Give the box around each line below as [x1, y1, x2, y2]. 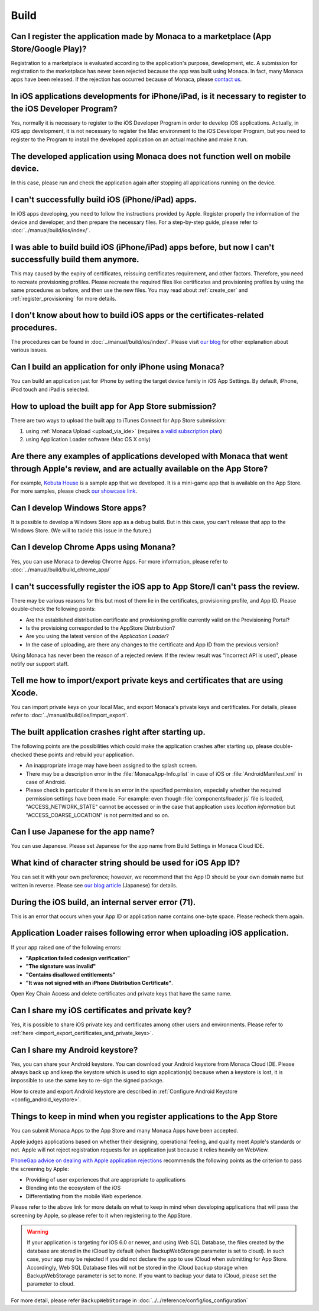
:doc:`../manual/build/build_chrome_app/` [11, 566, 112, 573]
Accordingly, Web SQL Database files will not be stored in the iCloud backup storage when [27, 1264, 248, 1271]
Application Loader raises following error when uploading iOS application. [11, 928, 289, 938]
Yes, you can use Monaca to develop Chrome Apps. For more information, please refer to [11, 558, 228, 565]
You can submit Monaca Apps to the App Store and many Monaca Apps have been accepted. [11, 1127, 239, 1134]
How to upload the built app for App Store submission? [11, 401, 217, 411]
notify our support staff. [11, 660, 69, 667]
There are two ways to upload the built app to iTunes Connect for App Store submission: [11, 417, 226, 424]
